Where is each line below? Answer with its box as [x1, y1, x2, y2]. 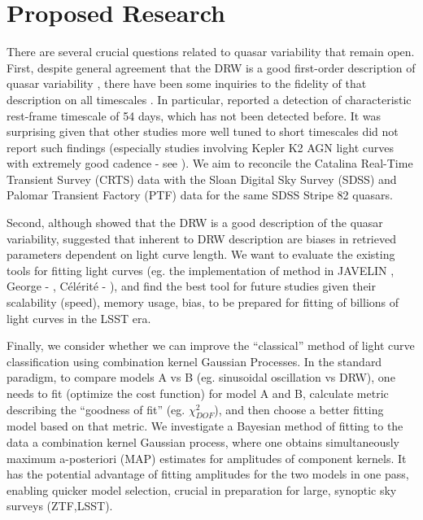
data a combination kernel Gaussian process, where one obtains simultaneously [7, 433, 399, 450]
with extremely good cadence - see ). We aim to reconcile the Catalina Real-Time [7, 155, 413, 172]
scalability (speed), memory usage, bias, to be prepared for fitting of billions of [7, 294, 399, 311]
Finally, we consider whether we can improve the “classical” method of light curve [7, 337, 415, 354]
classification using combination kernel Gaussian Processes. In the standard [7, 352, 382, 369]
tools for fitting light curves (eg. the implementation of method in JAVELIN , [7, 261, 395, 278]
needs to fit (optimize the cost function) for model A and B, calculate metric [7, 385, 389, 401]
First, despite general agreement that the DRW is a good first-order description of [7, 59, 416, 76]
